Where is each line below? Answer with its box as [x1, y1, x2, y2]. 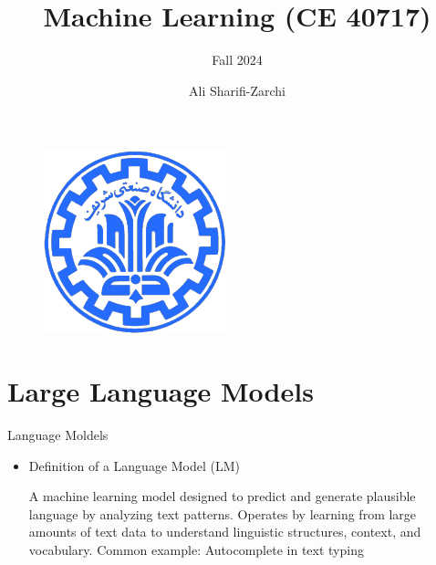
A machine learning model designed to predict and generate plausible [28, 487, 416, 506]
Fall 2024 [212, 50, 263, 69]
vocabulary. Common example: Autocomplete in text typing [28, 540, 364, 559]
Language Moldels [7, 425, 109, 445]
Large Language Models [7, 372, 314, 410]
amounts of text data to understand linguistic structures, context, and [28, 522, 421, 541]
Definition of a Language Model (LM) [28, 455, 241, 475]
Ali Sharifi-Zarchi [189, 80, 285, 99]
